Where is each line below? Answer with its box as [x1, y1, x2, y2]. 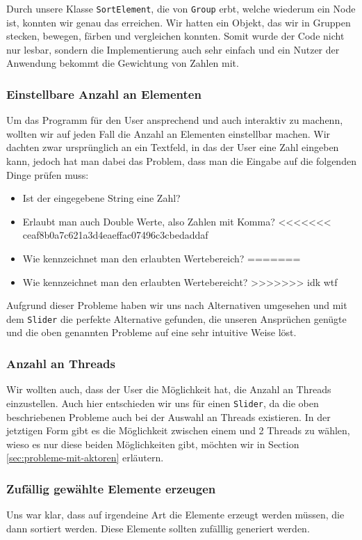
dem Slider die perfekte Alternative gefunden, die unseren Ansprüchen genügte [6, 311, 347, 326]
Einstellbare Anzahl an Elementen [6, 85, 201, 102]
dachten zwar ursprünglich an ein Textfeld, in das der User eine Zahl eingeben [6, 140, 339, 154]
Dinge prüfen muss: [6, 167, 89, 182]
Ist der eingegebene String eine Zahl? [22, 191, 181, 205]
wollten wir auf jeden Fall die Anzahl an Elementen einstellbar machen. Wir [6, 126, 331, 141]
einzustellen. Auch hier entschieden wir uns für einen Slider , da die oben [6, 395, 319, 410]
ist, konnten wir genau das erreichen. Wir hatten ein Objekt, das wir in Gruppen [6, 15, 351, 29]
